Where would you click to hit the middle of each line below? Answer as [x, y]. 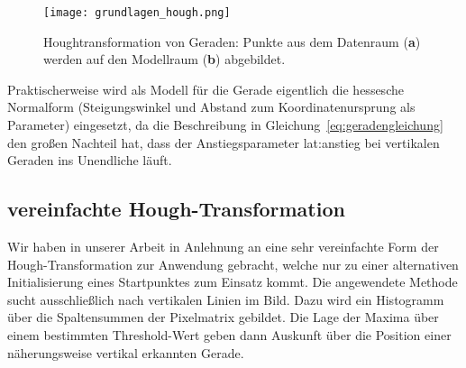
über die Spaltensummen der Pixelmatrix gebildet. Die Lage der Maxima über [223, 317]
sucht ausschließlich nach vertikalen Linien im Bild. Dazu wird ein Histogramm [226, 299]
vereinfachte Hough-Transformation [176, 209]
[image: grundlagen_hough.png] [137, 13]
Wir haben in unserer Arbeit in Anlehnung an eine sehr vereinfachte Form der [223, 247]
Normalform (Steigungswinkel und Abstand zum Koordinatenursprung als [211, 107]
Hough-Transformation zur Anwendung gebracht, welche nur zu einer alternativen [233, 264]
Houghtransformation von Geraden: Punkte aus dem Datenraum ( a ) [232, 41]
